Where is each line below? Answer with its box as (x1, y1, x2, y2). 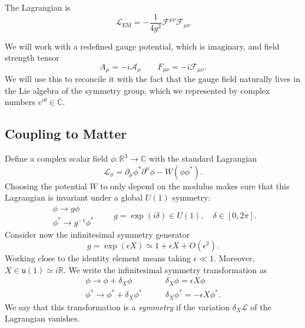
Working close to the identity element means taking (5, 252, 191, 264)
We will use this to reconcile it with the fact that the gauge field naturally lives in (5, 73, 300, 85)
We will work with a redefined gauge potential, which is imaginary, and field (5, 40, 280, 52)
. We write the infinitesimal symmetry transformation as (63, 263, 267, 275)
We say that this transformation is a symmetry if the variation (5, 300, 230, 313)
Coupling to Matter (5, 124, 127, 143)
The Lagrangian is (5, 1, 71, 13)
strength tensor (5, 51, 59, 64)
